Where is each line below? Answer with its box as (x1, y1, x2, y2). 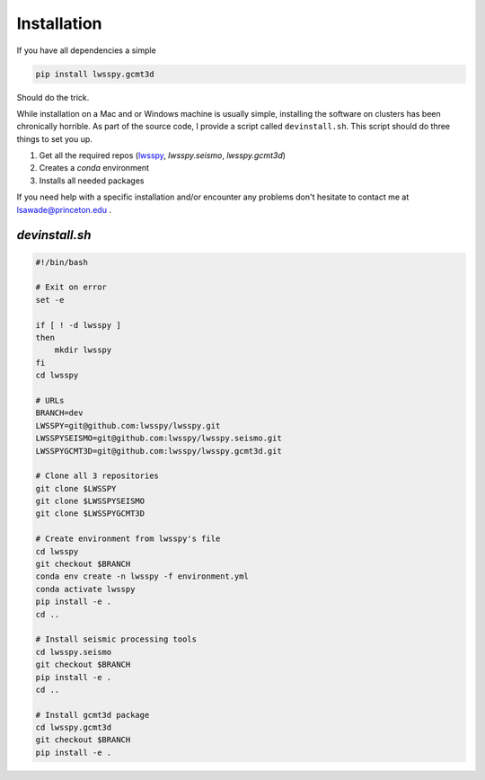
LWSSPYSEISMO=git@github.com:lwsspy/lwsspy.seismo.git (35, 433, 282, 444)
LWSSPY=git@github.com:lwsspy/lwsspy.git (35, 421, 221, 430)
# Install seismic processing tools (35, 634, 198, 644)
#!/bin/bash (35, 257, 89, 267)
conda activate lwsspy (35, 584, 136, 594)
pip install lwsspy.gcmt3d (35, 68, 154, 79)
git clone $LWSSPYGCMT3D (35, 509, 145, 519)
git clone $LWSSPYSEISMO (35, 496, 145, 507)
